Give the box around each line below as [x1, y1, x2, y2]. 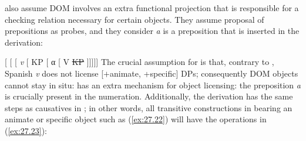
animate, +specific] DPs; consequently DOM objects [110, 67, 298, 79]
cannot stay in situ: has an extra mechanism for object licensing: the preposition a [5, 78, 301, 91]
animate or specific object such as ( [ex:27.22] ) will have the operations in [5, 113, 267, 125]
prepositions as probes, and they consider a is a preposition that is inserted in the [5, 25, 300, 37]
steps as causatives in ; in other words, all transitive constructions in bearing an [5, 101, 292, 114]
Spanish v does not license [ [5, 67, 104, 79]
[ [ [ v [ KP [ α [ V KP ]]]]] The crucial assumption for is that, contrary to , [5, 56, 274, 68]
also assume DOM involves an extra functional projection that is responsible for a [5, 2, 299, 13]
